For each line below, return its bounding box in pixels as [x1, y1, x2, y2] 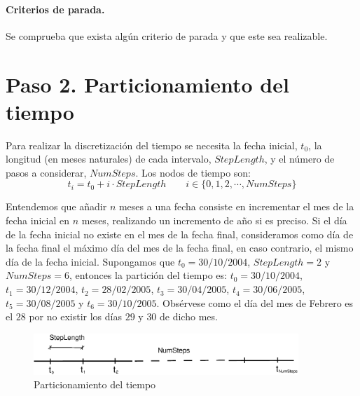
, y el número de [264, 151, 335, 166]
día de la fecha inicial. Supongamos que [6, 254, 175, 268]
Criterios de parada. [6, 1, 105, 16]
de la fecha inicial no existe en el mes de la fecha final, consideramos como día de [6, 226, 354, 241]
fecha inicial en [6, 213, 69, 228]
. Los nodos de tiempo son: [135, 165, 251, 179]
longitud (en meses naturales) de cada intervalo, [6, 151, 212, 166]
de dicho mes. [160, 309, 218, 324]
